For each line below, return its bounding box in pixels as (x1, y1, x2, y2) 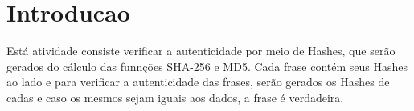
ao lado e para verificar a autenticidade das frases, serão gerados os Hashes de (6, 73, 390, 90)
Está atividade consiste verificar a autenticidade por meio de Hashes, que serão (6, 42, 396, 59)
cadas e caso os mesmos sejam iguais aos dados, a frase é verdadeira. (6, 89, 344, 105)
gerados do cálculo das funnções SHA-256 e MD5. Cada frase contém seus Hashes (6, 57, 408, 74)
